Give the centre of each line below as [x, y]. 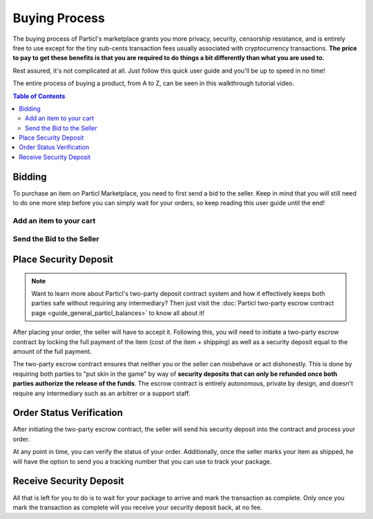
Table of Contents [39, 96]
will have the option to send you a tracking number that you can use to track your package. [142, 461]
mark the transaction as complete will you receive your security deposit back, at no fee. [137, 507]
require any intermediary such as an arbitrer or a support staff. [102, 393]
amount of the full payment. [52, 352]
